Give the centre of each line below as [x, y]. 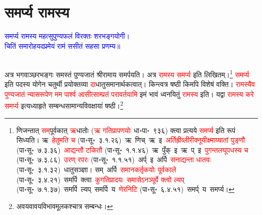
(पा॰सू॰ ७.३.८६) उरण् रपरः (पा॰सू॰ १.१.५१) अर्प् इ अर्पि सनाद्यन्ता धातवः [113, 159]
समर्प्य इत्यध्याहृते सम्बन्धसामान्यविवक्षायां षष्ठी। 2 [64, 105]
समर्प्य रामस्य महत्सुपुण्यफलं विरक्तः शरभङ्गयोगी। [67, 36]
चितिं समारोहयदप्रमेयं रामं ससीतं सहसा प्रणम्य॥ [62, 45]
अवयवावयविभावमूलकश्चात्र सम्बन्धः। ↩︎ [65, 206]
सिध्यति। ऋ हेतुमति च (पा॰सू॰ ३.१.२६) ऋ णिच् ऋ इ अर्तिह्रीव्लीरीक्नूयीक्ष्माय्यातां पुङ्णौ [130, 140]
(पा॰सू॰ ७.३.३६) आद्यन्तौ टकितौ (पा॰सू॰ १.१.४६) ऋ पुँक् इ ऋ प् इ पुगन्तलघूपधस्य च [132, 149]
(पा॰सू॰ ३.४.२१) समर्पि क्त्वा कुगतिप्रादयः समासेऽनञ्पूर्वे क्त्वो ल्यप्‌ [100, 179]
